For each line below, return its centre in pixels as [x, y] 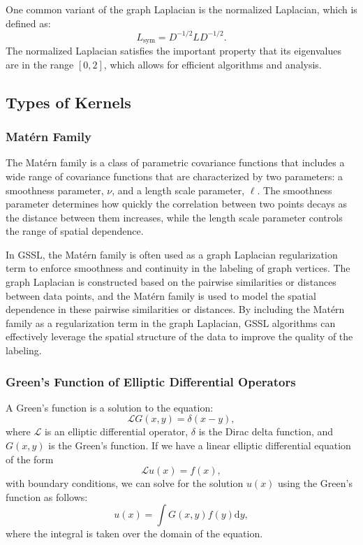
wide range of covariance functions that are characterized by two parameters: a [174, 176]
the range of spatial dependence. [75, 231]
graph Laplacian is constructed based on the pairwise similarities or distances [171, 282]
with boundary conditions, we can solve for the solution [125, 483]
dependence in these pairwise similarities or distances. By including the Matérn [175, 309]
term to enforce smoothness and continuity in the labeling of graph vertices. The [178, 268]
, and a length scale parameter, [178, 190]
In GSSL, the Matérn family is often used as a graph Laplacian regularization [172, 254]
